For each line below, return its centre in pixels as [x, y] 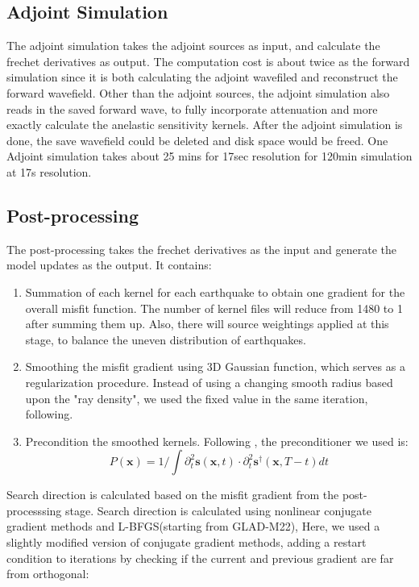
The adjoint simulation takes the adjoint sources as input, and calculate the [193, 46]
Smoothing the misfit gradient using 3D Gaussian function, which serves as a [215, 366]
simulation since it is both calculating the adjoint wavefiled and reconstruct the [202, 77]
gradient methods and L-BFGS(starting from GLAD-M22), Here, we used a [193, 526]
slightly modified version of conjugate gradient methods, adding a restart [187, 542]
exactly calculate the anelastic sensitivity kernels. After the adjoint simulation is [205, 125]
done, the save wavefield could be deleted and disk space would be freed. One [197, 140]
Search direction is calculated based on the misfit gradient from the [173, 495]
